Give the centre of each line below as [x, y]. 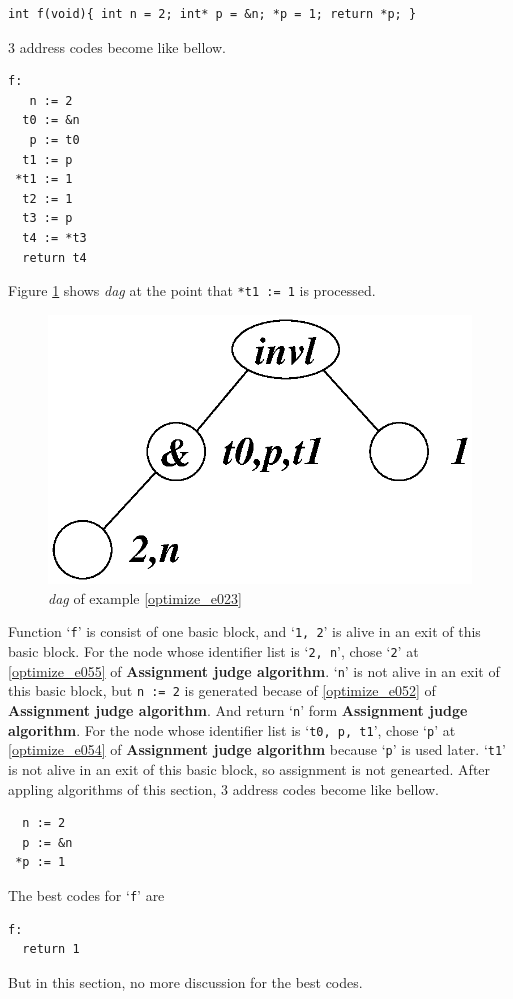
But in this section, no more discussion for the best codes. [185, 981]
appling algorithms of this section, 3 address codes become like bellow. [224, 788]
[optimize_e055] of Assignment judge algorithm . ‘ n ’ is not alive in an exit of [254, 670]
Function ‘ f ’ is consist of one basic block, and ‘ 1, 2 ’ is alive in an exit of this [244, 631]
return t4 [54, 257]
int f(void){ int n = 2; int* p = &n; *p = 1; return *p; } [212, 14]
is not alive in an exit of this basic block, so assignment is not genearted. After [249, 769]
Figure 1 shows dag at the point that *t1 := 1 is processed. [192, 290]
